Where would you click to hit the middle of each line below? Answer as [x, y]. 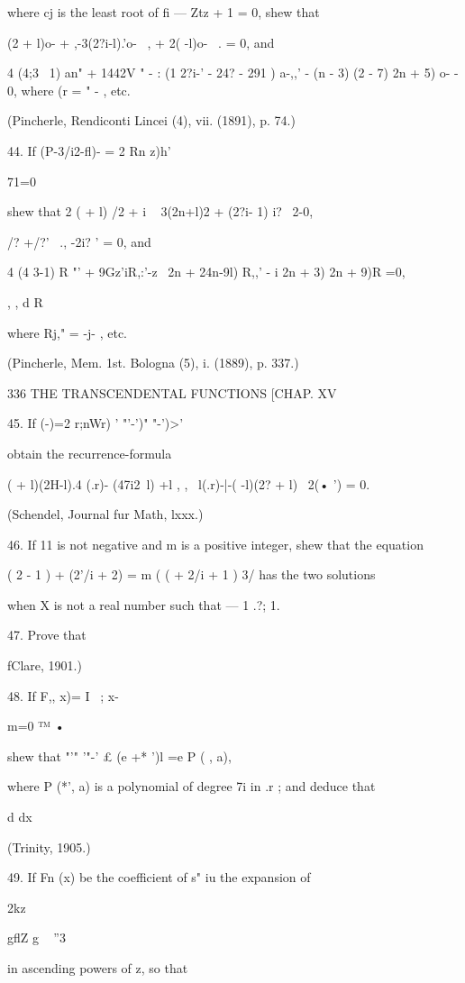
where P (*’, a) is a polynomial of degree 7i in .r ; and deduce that [191, 786]
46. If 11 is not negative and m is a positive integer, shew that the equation [215, 544]
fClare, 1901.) [45, 665]
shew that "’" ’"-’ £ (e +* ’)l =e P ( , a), [119, 755]
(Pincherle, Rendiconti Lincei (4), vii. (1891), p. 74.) [151, 120]
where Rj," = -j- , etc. [67, 332]
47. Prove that [47, 635]
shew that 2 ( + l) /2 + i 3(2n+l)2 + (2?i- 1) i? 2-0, [160, 211]
